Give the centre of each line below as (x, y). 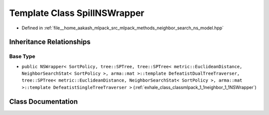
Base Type (22, 56)
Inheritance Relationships (50, 42)
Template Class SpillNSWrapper (77, 13)
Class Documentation (44, 101)
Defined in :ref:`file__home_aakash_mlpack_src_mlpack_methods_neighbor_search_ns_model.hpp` (123, 28)
